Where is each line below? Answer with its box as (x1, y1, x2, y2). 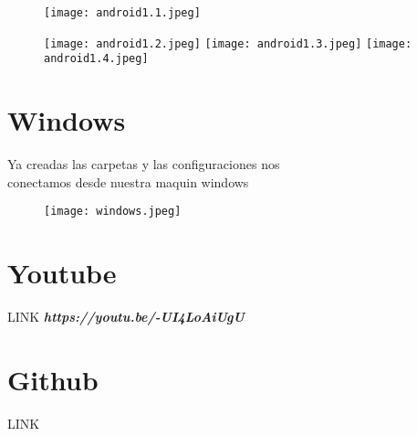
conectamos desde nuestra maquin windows (7, 172, 249, 191)
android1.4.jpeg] (44, 52, 149, 66)
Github (7, 360, 99, 398)
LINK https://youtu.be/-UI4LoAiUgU (7, 307, 245, 326)
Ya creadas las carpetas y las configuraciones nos (7, 154, 280, 174)
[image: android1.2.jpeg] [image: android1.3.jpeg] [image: (44, 37, 412, 50)
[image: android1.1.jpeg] (44, 6, 201, 19)
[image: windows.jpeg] (44, 205, 182, 218)
